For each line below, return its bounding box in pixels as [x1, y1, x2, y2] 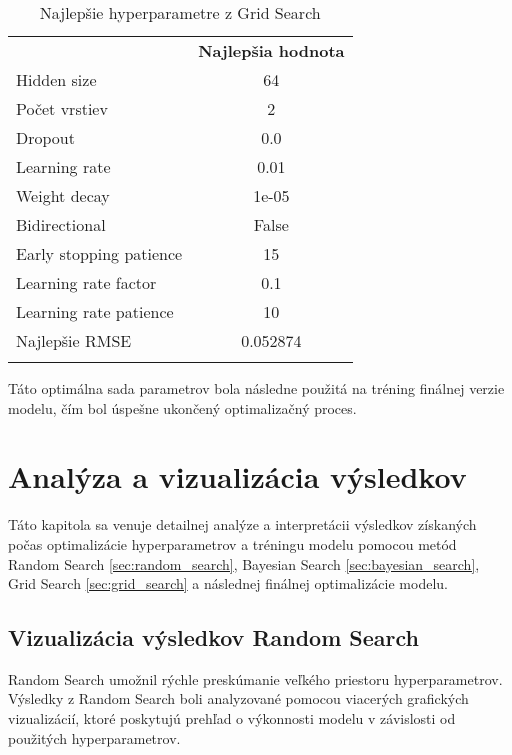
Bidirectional [16, 213, 106, 236]
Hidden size [16, 68, 97, 91]
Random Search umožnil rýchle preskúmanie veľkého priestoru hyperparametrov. [8, 668, 503, 689]
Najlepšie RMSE [16, 329, 132, 352]
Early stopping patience [16, 242, 183, 265]
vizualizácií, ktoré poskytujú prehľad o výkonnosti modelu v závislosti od [8, 708, 456, 729]
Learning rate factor [16, 271, 157, 294]
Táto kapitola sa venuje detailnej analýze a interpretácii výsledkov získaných [8, 514, 477, 535]
